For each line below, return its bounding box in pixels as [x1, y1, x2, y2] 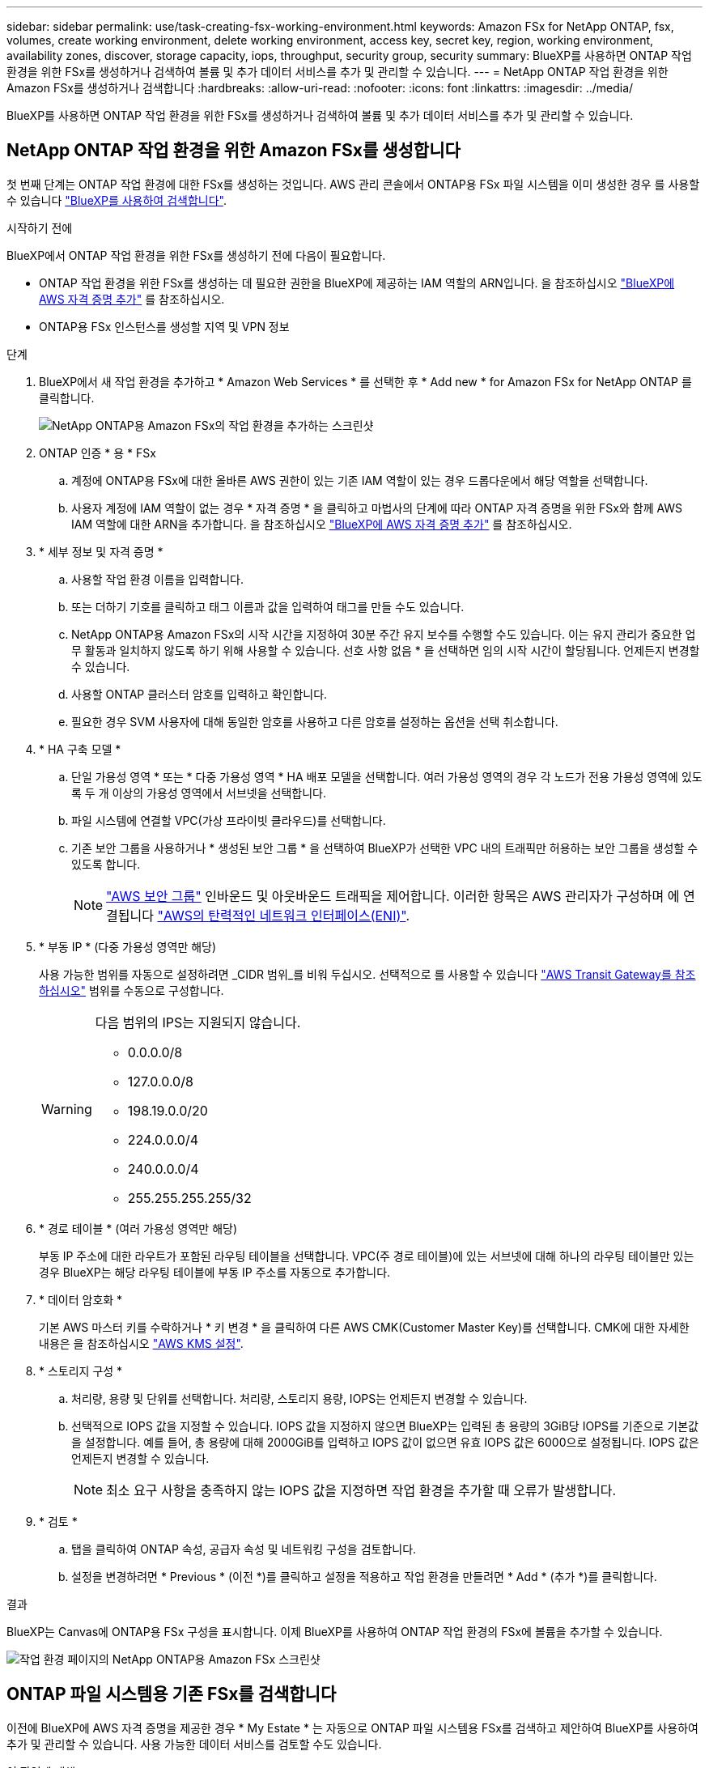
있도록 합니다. [71, 856, 141, 871]
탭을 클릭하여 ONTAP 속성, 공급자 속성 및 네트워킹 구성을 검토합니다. [71, 1541, 417, 1556]
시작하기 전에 [6, 220, 73, 235]
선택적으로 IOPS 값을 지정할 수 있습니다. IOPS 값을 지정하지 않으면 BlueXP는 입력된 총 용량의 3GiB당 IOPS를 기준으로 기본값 [71, 1418, 698, 1433]
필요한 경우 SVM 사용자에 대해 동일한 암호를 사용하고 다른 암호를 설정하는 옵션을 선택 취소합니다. [71, 714, 558, 729]
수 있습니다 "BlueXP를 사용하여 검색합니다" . [6, 193, 227, 207]
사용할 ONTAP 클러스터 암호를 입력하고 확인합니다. [71, 686, 328, 701]
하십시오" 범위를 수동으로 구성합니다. [39, 983, 224, 997]
